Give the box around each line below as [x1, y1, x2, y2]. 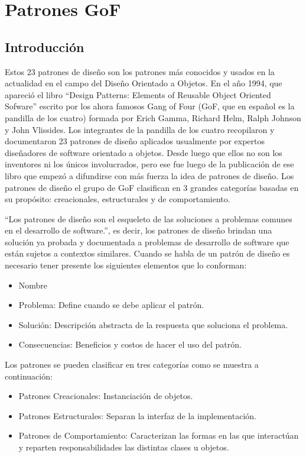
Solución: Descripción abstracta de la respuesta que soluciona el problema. [18, 318, 288, 330]
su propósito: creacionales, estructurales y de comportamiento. [5, 193, 230, 205]
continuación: [5, 370, 53, 382]
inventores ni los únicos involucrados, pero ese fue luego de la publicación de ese [5, 158, 294, 170]
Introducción [5, 37, 84, 56]
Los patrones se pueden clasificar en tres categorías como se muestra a [5, 358, 259, 371]
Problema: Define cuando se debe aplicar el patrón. [18, 299, 204, 311]
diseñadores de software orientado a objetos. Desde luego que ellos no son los [5, 146, 282, 158]
